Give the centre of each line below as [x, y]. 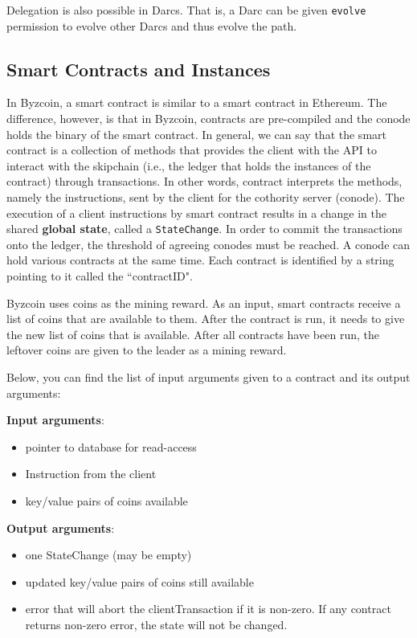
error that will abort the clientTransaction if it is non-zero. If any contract [208, 609]
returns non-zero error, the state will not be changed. [156, 624]
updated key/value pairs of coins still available [139, 581]
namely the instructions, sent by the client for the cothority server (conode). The [206, 197]
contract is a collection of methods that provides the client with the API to [192, 150]
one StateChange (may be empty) [108, 555]
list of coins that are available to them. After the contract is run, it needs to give [206, 319]
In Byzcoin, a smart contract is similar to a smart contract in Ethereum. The [197, 102]
